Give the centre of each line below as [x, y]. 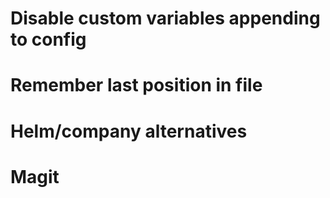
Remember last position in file [136, 85]
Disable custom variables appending [165, 18]
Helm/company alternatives [129, 131]
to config [48, 39]
